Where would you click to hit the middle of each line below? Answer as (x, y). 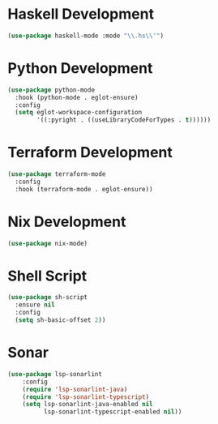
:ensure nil (35, 305)
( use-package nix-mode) (48, 243)
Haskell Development (81, 14)
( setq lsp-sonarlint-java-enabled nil (88, 405)
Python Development (80, 68)
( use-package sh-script (48, 298)
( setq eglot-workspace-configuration (79, 113)
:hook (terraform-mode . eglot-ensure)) (84, 189)
